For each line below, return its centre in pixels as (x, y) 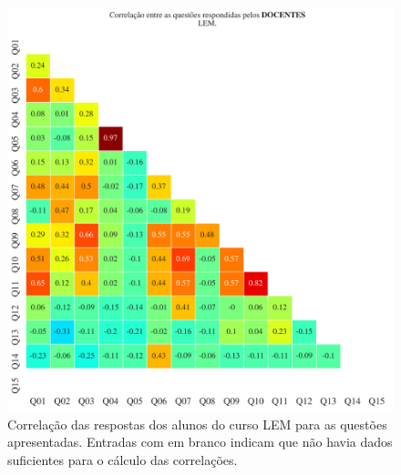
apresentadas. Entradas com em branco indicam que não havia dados (200, 442)
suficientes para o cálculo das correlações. (123, 459)
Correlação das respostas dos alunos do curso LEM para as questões (197, 424)
